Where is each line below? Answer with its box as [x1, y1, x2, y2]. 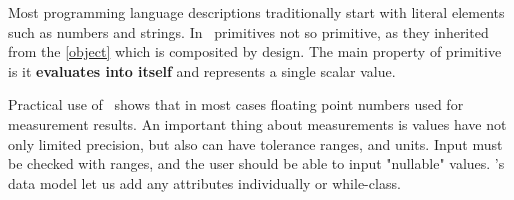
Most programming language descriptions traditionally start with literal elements [8, 2, 505, 22]
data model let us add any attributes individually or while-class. [8, 172, 401, 193]
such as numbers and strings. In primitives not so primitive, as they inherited [8, 21, 489, 42]
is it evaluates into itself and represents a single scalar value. [8, 60, 396, 81]
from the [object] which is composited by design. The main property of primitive [8, 41, 502, 62]
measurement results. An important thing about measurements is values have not [8, 113, 507, 134]
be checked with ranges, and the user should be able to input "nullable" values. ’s [8, 153, 505, 174]
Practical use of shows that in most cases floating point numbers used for [8, 94, 464, 115]
